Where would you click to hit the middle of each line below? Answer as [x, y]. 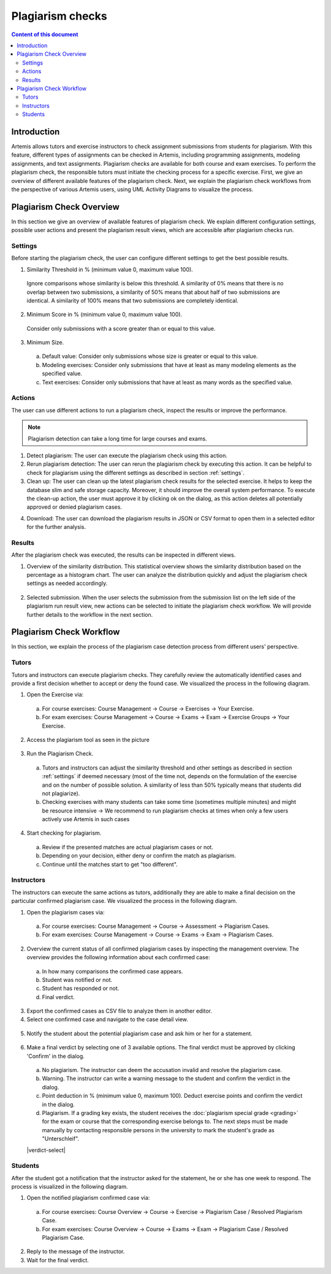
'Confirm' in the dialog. [56, 1056]
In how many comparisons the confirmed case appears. [112, 971]
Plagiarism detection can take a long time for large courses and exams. [118, 438]
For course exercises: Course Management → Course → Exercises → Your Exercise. [148, 708]
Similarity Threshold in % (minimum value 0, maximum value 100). [110, 269]
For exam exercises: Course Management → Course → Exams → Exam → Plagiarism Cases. [158, 935]
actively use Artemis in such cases [86, 819]
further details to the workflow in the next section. [90, 614]
